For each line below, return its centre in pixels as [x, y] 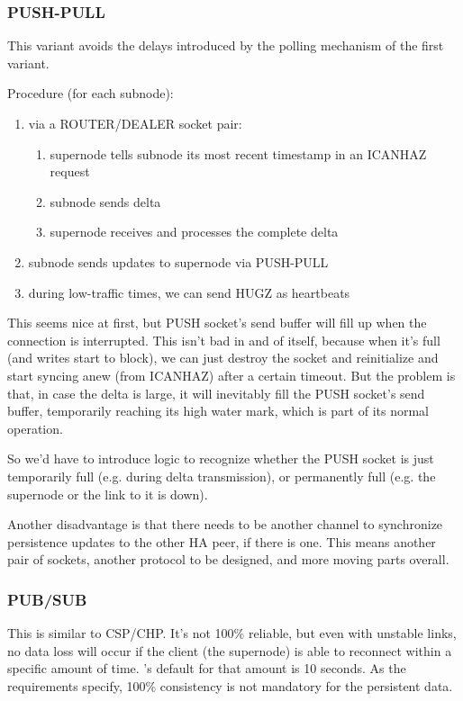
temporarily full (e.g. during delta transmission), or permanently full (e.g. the [222, 476]
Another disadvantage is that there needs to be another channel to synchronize [225, 524]
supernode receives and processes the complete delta [194, 232]
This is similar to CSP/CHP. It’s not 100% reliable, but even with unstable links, [232, 633]
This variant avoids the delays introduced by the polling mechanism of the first [226, 45]
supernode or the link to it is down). [108, 494]
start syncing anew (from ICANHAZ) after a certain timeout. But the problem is [231, 375]
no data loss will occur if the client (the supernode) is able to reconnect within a [230, 650]
